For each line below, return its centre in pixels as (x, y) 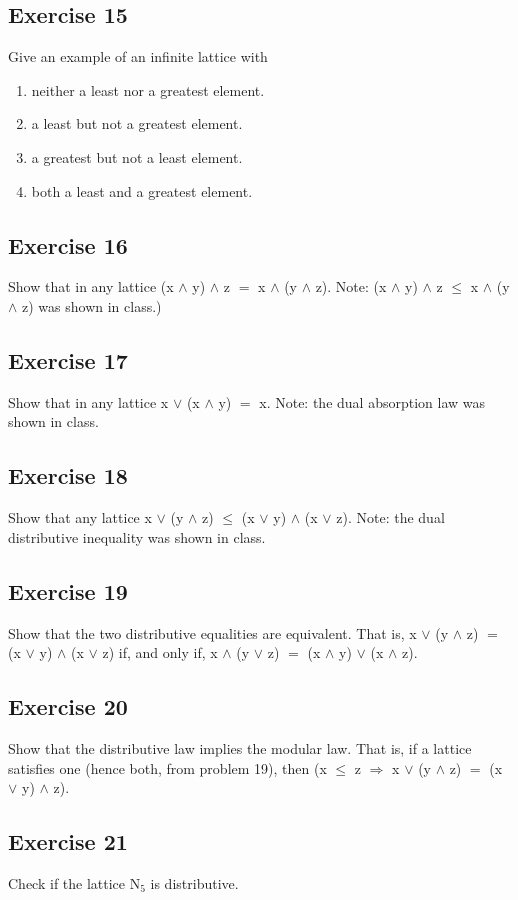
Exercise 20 (68, 706)
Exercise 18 (68, 475)
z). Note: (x (351, 286)
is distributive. (194, 882)
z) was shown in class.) (92, 305)
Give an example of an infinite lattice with (138, 56)
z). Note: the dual (390, 517)
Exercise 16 (68, 244)
